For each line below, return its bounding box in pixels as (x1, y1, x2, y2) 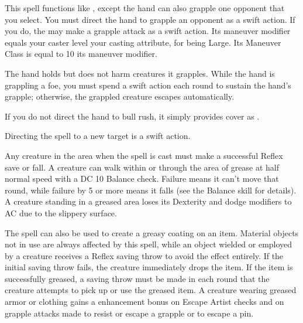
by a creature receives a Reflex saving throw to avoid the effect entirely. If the (5, 249, 284, 261)
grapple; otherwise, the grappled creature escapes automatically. (5, 90, 235, 103)
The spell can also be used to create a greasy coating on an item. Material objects (5, 226, 299, 239)
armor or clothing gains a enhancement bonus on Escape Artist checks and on (5, 295, 284, 308)
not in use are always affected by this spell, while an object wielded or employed (5, 238, 292, 250)
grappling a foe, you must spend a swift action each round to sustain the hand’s (5, 79, 291, 91)
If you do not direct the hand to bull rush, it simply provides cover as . (5, 110, 260, 122)
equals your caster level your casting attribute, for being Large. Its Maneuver (5, 36, 281, 48)
